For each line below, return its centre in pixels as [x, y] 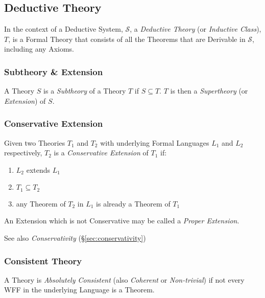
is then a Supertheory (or [209, 91]
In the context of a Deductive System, [64, 29]
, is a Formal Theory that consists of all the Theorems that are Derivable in [127, 39]
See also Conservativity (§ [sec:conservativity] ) [75, 238]
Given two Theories [35, 142]
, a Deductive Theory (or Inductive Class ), [196, 29]
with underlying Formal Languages [155, 142]
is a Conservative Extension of [101, 153]
